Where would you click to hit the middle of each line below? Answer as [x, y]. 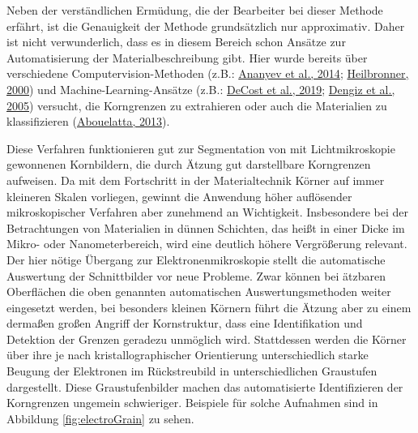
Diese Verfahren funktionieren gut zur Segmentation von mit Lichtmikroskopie [201, 148]
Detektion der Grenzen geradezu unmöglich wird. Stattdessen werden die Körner [207, 339]
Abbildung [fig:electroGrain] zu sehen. [100, 418]
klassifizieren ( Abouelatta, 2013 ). [88, 121]
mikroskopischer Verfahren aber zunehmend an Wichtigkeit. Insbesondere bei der [208, 212]
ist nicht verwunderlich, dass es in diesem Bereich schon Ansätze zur [176, 42]
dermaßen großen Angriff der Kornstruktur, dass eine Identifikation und [185, 323]
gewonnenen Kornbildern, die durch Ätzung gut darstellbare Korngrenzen [189, 164]
